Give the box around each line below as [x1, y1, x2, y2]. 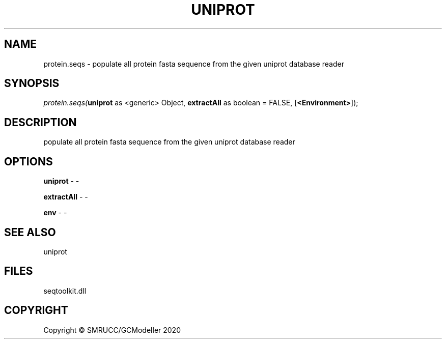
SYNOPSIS [4, 77, 60, 90]
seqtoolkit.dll [43, 286, 87, 295]
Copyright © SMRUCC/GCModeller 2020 [43, 325, 181, 334]
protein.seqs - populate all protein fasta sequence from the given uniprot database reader [43, 59, 344, 68]
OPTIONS [4, 155, 53, 168]
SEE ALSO [4, 225, 56, 239]
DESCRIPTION [4, 116, 77, 129]
